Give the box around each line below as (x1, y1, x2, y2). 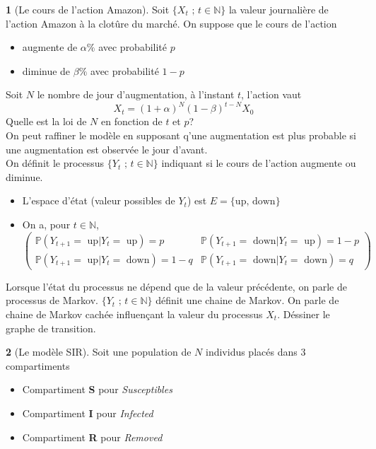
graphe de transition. (6, 320, 96, 335)
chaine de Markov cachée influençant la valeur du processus (6, 306, 263, 321)
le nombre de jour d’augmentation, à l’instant (37, 87, 235, 102)
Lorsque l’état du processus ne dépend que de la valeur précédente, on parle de (6, 279, 347, 293)
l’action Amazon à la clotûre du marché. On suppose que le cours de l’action (6, 16, 337, 30)
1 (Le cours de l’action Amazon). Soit (6, 2, 170, 16)
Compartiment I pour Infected (22, 405, 153, 420)
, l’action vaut (241, 87, 302, 102)
